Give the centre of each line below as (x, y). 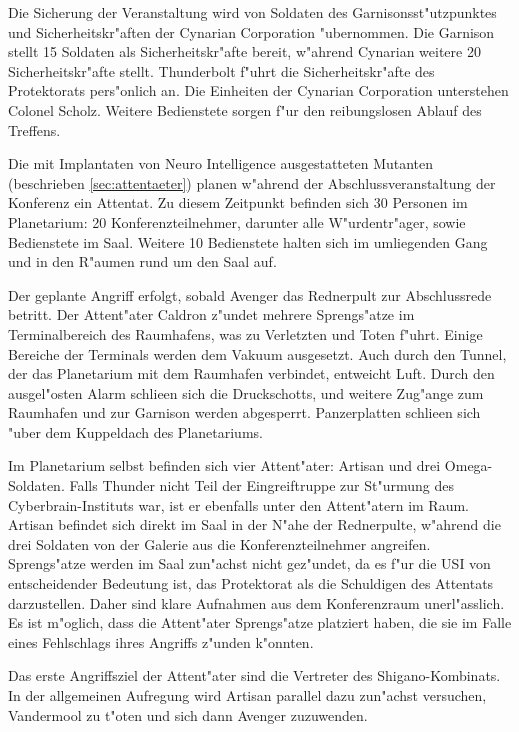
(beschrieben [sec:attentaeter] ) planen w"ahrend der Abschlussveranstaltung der (252, 182)
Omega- (468, 465)
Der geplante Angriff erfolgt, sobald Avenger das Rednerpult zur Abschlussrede (250, 294)
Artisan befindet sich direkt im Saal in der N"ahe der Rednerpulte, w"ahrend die (254, 524)
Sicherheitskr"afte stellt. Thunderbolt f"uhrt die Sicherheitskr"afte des (221, 70)
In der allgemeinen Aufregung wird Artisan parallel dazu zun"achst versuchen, (247, 695)
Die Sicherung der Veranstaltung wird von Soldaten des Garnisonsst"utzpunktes (252, 12)
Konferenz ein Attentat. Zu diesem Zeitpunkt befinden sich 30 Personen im (238, 202)
